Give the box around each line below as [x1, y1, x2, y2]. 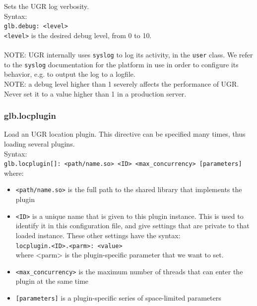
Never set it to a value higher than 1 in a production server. [4, 88, 187, 99]
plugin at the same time [15, 276, 89, 286]
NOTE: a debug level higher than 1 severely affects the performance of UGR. [4, 79, 239, 89]
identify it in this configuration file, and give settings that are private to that [15, 220, 250, 231]
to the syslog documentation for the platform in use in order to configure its [4, 59, 239, 69]
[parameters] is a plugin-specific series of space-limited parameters [15, 293, 221, 303]
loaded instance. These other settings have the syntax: [15, 230, 181, 240]
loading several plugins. [4, 139, 75, 149]
